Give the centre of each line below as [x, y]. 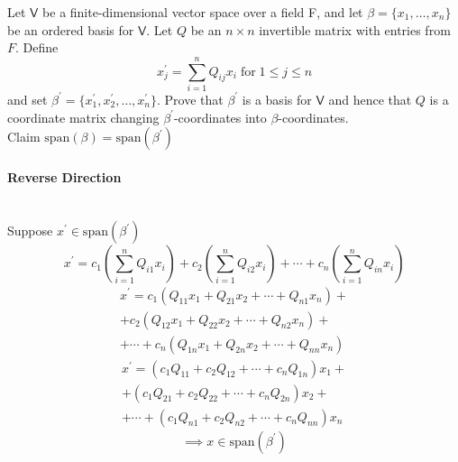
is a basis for [277, 99]
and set [27, 99]
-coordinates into [220, 117]
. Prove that [190, 99]
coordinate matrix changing [83, 117]
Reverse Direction [64, 176]
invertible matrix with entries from [355, 29]
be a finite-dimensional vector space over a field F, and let [203, 12]
